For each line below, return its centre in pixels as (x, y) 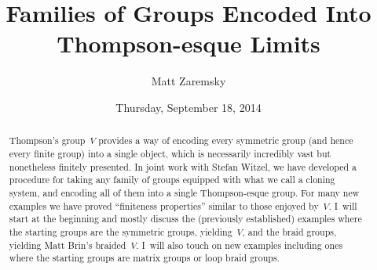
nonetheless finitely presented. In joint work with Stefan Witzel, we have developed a (183, 166)
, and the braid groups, (289, 231)
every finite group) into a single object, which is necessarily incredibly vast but (170, 153)
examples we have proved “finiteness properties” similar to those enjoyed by (164, 205)
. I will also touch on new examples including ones (240, 245)
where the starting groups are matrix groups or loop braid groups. (144, 258)
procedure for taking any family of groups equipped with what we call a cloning (172, 180)
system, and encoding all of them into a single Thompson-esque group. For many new (184, 192)
